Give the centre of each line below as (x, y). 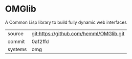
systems (17, 49)
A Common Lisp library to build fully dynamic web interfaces (66, 22)
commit (16, 41)
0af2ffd (40, 41)
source (15, 33)
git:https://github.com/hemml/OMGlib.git (78, 33)
